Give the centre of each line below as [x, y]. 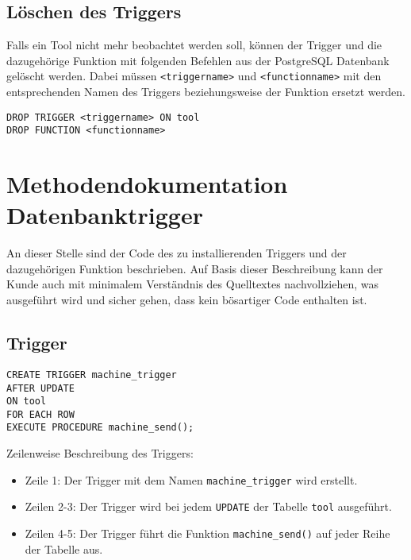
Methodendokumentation [147, 184]
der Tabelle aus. [64, 548]
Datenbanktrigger [105, 215]
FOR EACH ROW [40, 414]
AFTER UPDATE [40, 388]
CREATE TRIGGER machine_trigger [92, 375]
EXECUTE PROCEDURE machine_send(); [100, 428]
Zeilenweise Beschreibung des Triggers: [100, 453]
